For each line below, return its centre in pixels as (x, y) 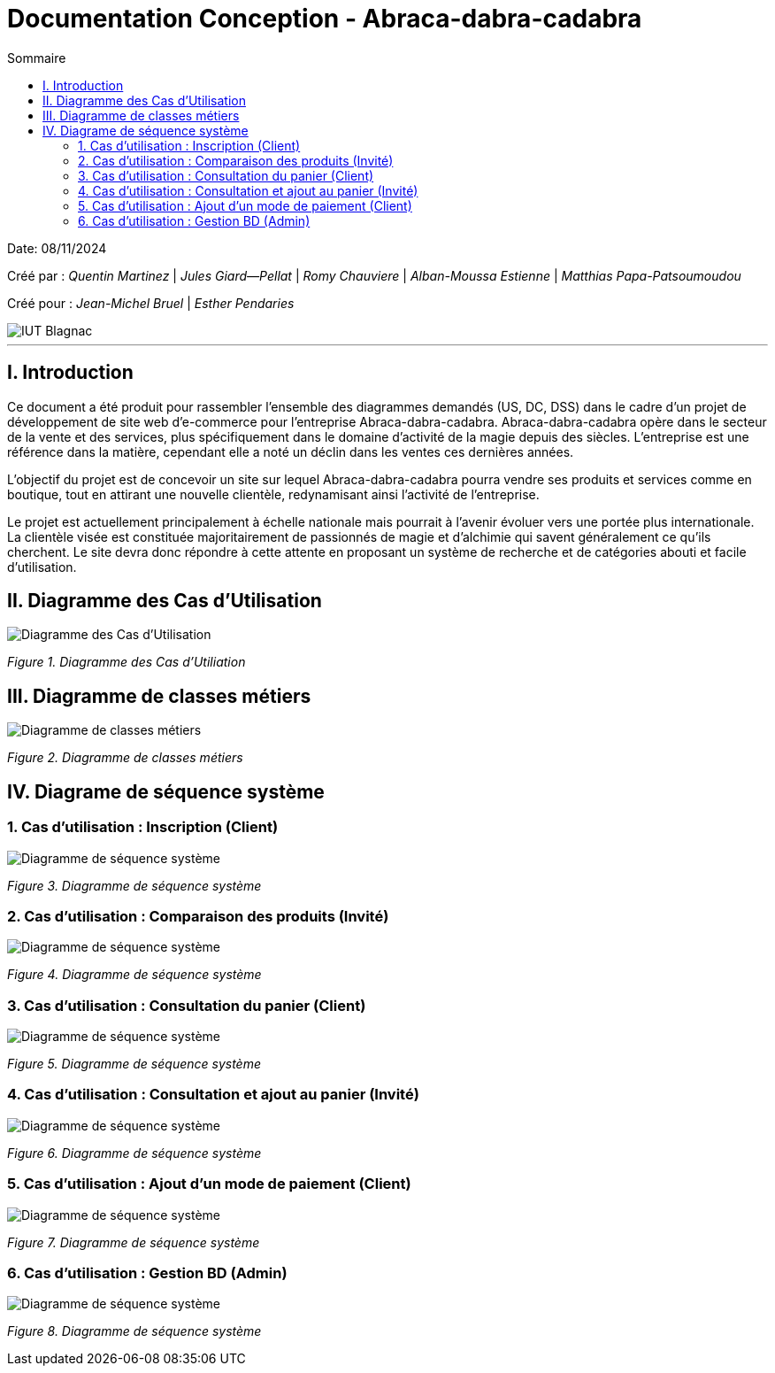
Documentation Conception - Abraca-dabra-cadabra (325, 19)
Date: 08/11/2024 (57, 248)
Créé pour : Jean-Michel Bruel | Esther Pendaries (151, 303)
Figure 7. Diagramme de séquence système (134, 1242)
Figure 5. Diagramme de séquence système (134, 1064)
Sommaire (37, 58)
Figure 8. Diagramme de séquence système (134, 1331)
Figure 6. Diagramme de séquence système (134, 1153)
